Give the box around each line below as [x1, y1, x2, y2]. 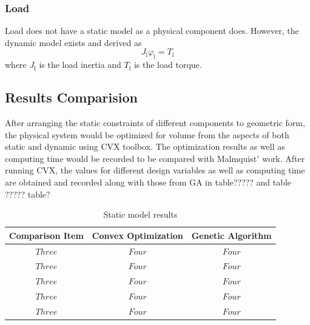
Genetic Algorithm [191, 229, 272, 241]
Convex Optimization [92, 229, 183, 241]
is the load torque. [133, 58, 202, 71]
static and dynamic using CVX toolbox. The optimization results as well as [5, 140, 285, 153]
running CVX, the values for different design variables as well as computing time [5, 164, 305, 176]
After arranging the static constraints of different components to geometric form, [5, 116, 305, 129]
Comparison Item [9, 229, 84, 241]
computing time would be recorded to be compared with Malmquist [5, 152, 257, 164]
